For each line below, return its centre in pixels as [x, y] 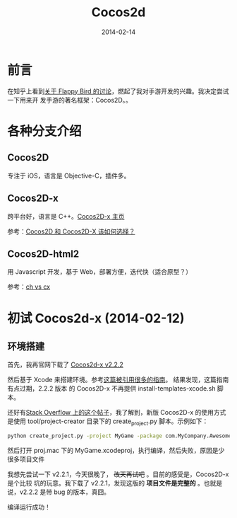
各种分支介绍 [45, 131]
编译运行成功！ [29, 507]
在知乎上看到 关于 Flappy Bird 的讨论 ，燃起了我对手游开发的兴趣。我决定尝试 [118, 91]
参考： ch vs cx [29, 287]
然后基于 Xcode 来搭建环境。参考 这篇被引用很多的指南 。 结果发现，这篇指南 [118, 380]
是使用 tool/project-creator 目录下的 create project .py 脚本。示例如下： [108, 422]
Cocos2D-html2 [43, 254]
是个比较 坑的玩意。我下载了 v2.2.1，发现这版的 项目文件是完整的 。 [106, 483]
